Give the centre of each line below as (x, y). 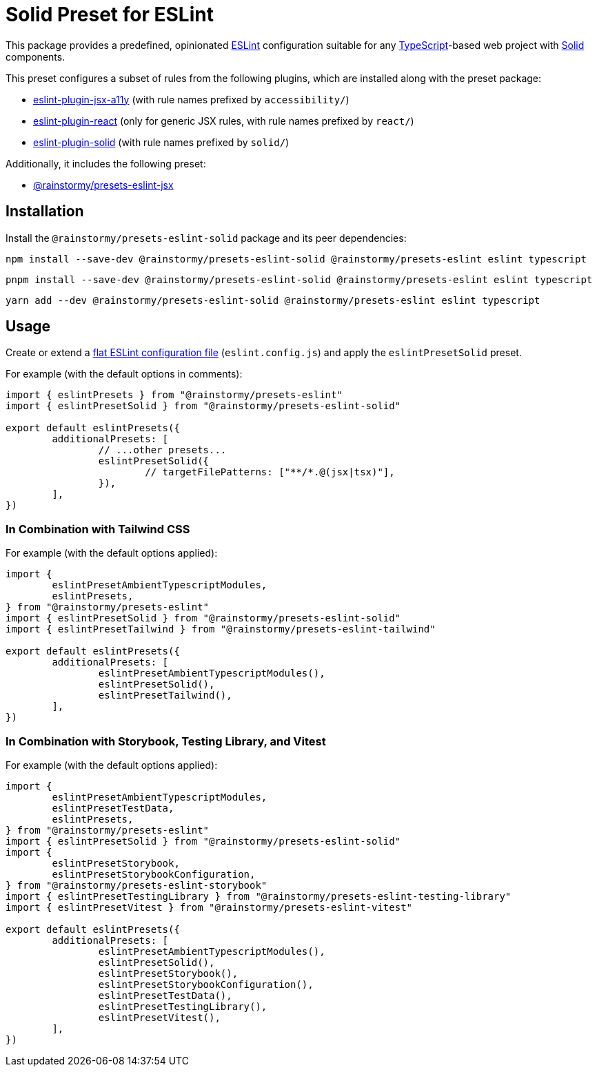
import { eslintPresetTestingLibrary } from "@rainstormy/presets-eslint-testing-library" (259, 896)
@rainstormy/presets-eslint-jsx (103, 185)
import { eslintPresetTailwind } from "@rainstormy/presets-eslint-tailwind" (221, 629)
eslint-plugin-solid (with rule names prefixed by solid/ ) (161, 142)
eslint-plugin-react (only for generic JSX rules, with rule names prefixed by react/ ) (224, 121)
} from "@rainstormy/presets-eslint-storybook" (136, 885)
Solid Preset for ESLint (110, 14)
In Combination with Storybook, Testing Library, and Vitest (166, 741)
